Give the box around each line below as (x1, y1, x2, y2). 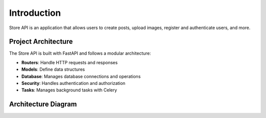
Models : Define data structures (21, 67, 85, 73)
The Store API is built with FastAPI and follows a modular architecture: (9, 50, 151, 56)
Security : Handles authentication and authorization (21, 80, 126, 86)
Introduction (9, 7, 61, 18)
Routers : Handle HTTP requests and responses (21, 59, 118, 65)
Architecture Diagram (9, 100, 77, 109)
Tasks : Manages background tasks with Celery (21, 87, 117, 93)
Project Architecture (9, 38, 73, 46)
